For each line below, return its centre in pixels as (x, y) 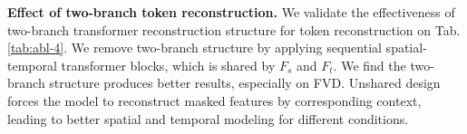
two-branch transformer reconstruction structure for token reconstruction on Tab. (234, 29)
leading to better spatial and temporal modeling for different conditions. (208, 118)
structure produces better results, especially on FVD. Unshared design (245, 83)
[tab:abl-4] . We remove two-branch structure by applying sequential (195, 48)
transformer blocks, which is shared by (168, 65)
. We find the (370, 65)
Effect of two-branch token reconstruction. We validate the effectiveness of (231, 12)
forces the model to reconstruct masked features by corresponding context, (214, 100)
